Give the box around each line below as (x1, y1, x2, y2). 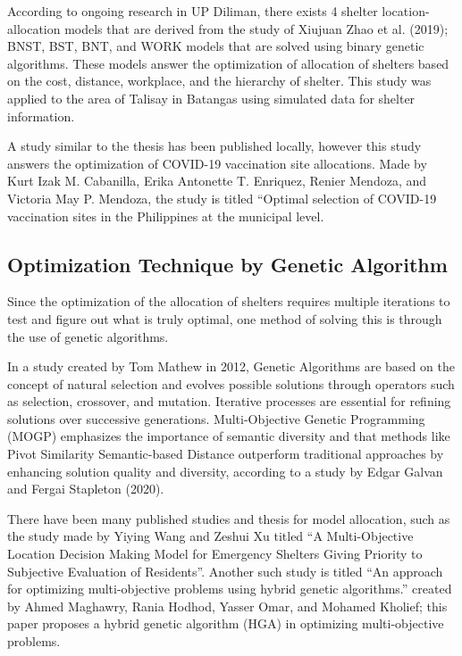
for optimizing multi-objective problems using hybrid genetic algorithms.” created (7, 579, 452, 598)
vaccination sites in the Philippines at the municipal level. (7, 206, 324, 225)
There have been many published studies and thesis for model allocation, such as (7, 509, 450, 527)
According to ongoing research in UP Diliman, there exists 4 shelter (7, 2, 378, 20)
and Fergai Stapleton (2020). (7, 479, 164, 498)
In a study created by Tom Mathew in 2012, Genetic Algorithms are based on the (7, 357, 455, 376)
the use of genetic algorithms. (7, 327, 169, 345)
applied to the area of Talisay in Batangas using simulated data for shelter (7, 88, 416, 107)
